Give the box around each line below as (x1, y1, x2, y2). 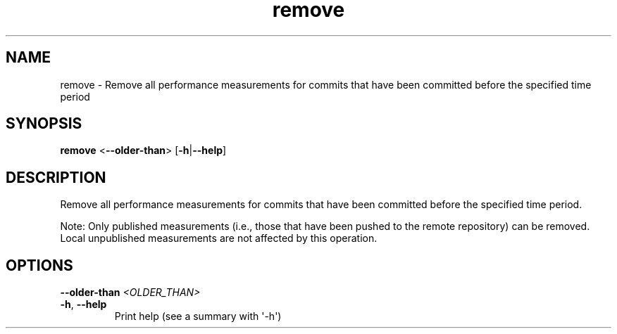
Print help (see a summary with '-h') (114, 310, 282, 323)
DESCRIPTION (6, 168, 106, 186)
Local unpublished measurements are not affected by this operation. (60, 232, 378, 245)
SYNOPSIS (6, 115, 82, 133)
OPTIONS (6, 256, 73, 274)
